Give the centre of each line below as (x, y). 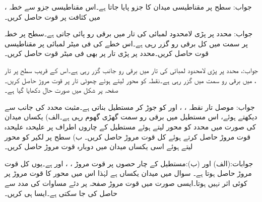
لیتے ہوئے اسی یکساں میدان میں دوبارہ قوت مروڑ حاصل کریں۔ (99, 146)
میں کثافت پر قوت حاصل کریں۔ (52, 16)
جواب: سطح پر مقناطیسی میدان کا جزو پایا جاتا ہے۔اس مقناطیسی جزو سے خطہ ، (128, 7)
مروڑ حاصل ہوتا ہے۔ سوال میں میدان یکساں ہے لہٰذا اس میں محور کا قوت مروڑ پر (128, 173)
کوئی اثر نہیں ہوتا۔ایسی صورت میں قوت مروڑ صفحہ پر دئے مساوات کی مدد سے (126, 183)
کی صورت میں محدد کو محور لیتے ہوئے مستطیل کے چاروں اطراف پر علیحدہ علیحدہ (130, 126)
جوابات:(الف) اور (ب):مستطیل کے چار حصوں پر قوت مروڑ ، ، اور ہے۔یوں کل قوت (129, 163)
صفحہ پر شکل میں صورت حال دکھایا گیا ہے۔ (61, 90)
